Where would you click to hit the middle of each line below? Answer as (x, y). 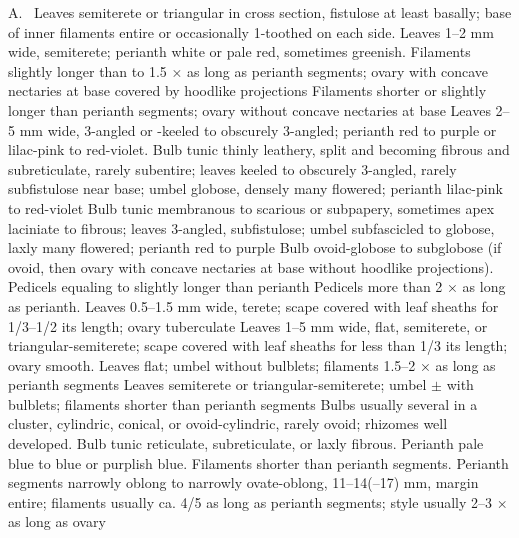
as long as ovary (57, 521)
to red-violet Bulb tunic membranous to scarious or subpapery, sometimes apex (251, 207)
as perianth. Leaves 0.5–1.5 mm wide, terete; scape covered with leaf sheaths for (253, 305)
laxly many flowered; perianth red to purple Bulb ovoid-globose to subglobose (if (255, 247)
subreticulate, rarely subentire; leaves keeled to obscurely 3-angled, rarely (232, 168)
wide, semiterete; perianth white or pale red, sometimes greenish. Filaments (239, 51)
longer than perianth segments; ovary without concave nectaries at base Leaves (249, 109)
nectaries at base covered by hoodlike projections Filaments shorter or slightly (247, 90)
